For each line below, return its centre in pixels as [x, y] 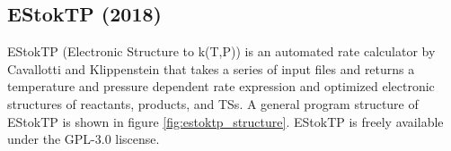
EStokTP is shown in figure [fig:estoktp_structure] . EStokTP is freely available [225, 121]
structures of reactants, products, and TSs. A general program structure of [213, 103]
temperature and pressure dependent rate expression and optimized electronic [221, 86]
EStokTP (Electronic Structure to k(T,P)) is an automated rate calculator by [221, 51]
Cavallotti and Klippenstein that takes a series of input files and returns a [211, 68]
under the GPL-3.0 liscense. [84, 139]
